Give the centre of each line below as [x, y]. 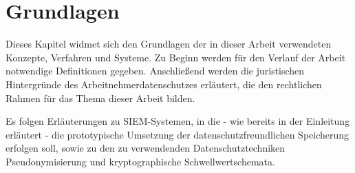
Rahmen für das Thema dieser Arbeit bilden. [100, 98]
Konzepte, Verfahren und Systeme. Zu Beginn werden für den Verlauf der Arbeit [176, 57]
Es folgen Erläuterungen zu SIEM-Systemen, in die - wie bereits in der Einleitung [178, 121]
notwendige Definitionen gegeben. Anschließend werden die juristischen [155, 71]
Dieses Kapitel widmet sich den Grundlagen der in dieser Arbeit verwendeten [169, 44]
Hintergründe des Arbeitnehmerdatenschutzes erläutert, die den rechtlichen [164, 84]
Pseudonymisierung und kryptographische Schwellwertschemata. [140, 161]
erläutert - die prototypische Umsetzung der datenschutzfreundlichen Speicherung [177, 134]
